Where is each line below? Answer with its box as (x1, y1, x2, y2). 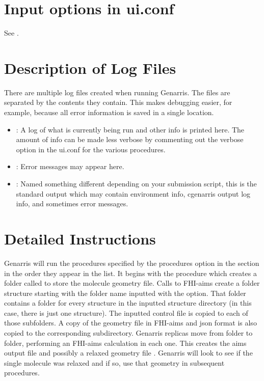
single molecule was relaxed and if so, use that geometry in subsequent (4, 357, 225, 368)
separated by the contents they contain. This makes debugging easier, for (4, 97, 232, 107)
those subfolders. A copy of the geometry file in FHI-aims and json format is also (4, 317, 257, 328)
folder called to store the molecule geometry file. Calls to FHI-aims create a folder (4, 278, 260, 288)
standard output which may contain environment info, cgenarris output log (16, 188, 251, 199)
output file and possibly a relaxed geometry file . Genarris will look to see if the (4, 347, 253, 358)
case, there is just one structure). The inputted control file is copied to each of (4, 307, 248, 318)
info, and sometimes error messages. (16, 198, 128, 209)
